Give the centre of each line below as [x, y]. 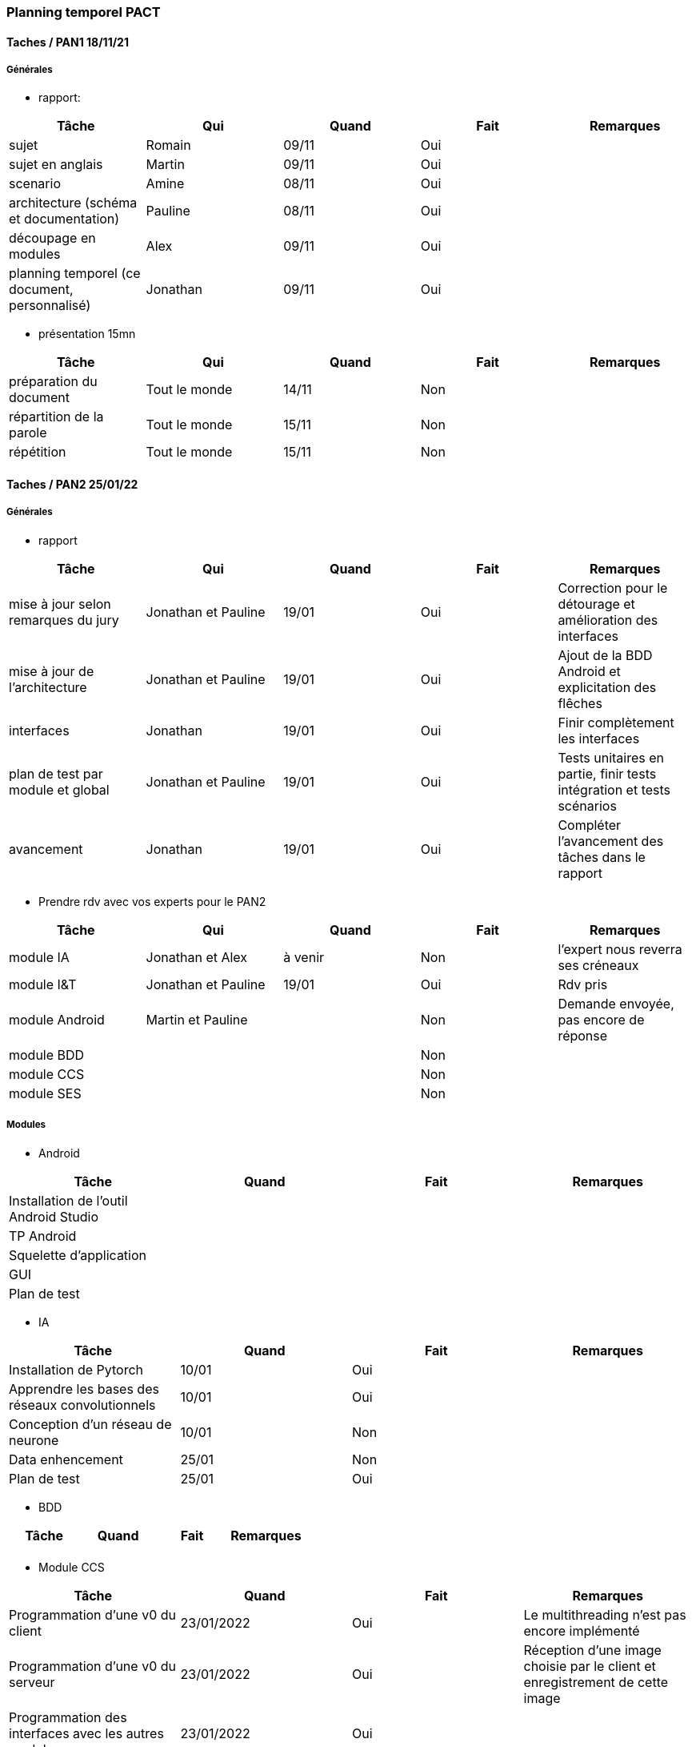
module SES [45, 1093]
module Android [57, 1019]
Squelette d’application [78, 1255]
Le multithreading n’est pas [605, 1614]
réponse [583, 1035]
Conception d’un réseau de [90, 1424]
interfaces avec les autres [86, 1733]
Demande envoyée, [616, 1003]
